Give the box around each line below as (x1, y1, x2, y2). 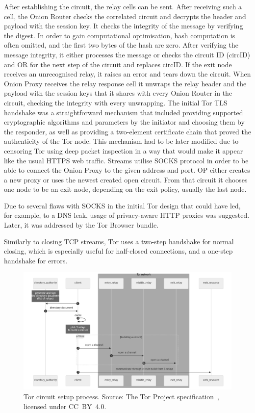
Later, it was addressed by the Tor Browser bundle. (4, 220, 159, 230)
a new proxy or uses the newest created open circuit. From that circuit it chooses (4, 174, 248, 184)
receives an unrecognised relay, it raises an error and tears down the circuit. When (4, 69, 251, 79)
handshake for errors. (4, 255, 68, 265)
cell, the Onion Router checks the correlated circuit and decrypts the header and (4, 11, 246, 21)
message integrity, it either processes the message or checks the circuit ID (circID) (4, 49, 251, 59)
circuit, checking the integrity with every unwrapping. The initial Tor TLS (4, 97, 228, 107)
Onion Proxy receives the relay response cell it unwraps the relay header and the (4, 78, 247, 88)
